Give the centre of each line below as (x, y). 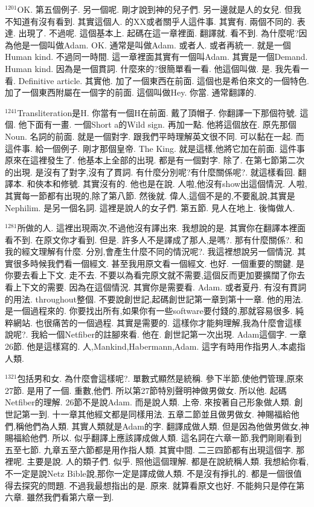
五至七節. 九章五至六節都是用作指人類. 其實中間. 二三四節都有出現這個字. (149, 449)
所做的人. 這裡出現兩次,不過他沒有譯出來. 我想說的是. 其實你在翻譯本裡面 (161, 228)
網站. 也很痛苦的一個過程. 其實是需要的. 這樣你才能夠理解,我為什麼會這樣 (157, 322)
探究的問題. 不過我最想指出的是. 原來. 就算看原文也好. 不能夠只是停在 (159, 485)
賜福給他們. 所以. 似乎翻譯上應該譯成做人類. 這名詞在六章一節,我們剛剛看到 (153, 438)
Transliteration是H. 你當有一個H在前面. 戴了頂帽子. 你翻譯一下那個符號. (157, 112)
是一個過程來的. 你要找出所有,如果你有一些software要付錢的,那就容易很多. (149, 311)
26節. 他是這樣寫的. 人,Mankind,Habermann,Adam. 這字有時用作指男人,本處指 (155, 346)
